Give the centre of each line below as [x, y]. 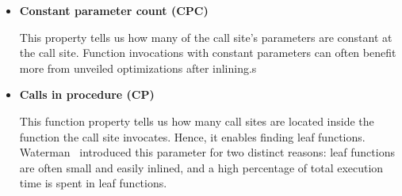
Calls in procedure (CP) [87, 94]
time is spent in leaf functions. [93, 183]
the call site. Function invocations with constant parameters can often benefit [208, 53]
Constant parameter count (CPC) [114, 10]
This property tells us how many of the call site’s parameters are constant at [206, 37]
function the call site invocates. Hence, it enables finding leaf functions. [192, 136]
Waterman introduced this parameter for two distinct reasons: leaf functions [207, 152]
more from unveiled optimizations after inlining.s [138, 68]
